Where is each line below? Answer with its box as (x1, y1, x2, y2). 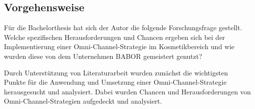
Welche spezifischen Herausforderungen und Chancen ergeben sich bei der (4, 32, 225, 42)
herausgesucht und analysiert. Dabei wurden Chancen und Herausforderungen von (4, 86, 251, 96)
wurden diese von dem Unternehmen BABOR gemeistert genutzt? (4, 51, 203, 61)
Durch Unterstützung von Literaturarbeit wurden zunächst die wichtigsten (4, 67, 228, 77)
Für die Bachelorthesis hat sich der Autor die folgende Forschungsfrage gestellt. (4, 22, 242, 33)
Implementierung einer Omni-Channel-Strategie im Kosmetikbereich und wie (4, 41, 235, 52)
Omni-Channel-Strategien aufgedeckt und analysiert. (4, 96, 162, 106)
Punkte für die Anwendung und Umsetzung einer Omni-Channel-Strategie (4, 77, 227, 87)
